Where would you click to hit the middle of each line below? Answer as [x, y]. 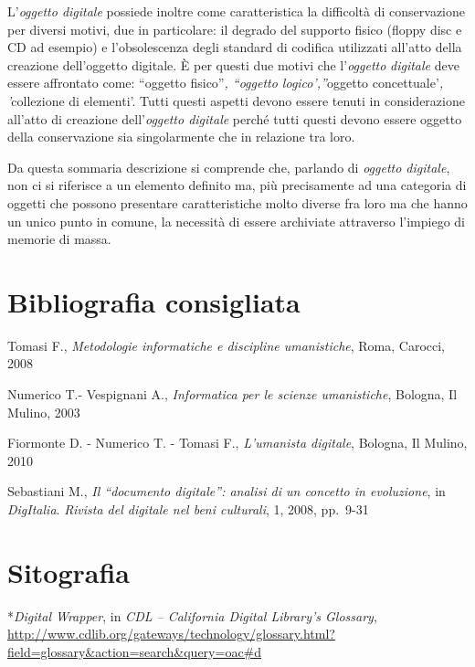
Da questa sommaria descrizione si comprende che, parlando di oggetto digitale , [229, 167]
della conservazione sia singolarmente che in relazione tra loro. [181, 137]
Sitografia [69, 572]
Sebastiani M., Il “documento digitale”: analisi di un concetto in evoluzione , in [227, 491]
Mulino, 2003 [44, 412]
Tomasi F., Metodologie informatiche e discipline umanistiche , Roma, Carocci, [227, 345]
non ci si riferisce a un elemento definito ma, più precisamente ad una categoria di [237, 185]
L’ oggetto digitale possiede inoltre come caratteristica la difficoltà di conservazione [236, 11]
